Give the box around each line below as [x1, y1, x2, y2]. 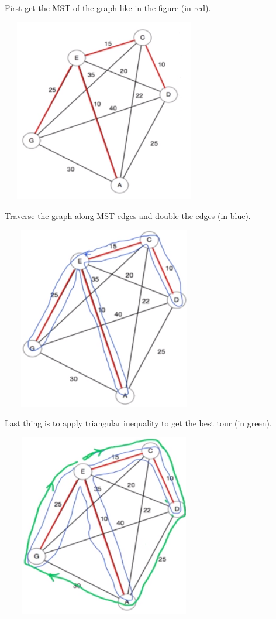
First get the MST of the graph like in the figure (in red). [5, 2, 211, 13]
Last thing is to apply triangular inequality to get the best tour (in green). [5, 417, 272, 429]
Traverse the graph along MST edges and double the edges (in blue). [5, 209, 251, 221]
